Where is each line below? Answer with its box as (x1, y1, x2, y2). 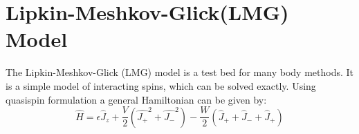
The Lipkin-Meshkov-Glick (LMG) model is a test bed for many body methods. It (6, 65, 353, 79)
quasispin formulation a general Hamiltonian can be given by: (6, 92, 267, 106)
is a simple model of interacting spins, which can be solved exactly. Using (6, 78, 316, 93)
